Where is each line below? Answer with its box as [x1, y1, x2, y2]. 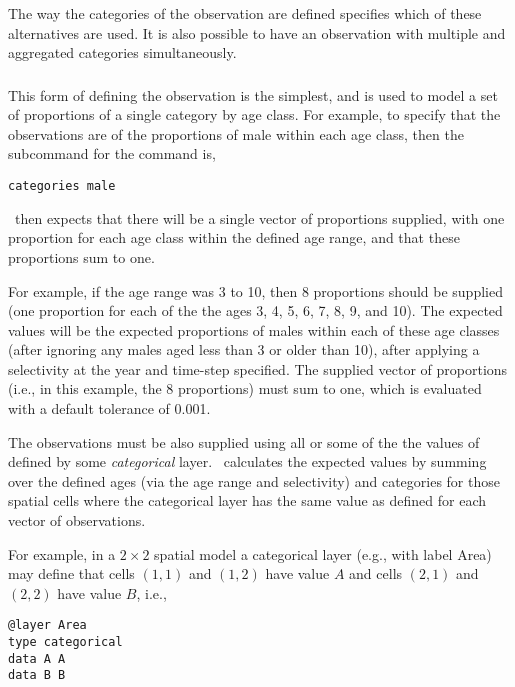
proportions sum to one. [8, 246, 155, 267]
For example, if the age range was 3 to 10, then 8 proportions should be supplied [8, 280, 503, 301]
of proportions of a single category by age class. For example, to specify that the [8, 104, 501, 125]
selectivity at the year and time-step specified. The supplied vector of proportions [8, 358, 508, 379]
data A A [8, 651, 66, 666]
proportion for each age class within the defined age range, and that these [8, 227, 460, 248]
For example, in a [8, 543, 116, 564]
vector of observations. [8, 510, 146, 531]
